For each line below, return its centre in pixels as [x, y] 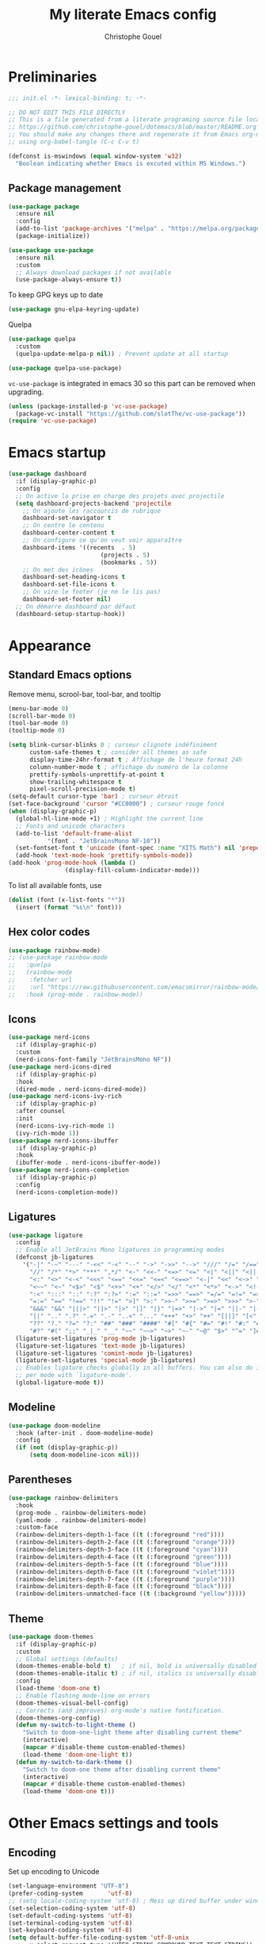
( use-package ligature [46, 1235]
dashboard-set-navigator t [67, 518]
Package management [65, 188]
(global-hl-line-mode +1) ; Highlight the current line [109, 818]
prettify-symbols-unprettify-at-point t [97, 775]
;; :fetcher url [40, 980]
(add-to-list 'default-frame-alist [74, 833]
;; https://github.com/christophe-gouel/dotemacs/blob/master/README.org [133, 127]
